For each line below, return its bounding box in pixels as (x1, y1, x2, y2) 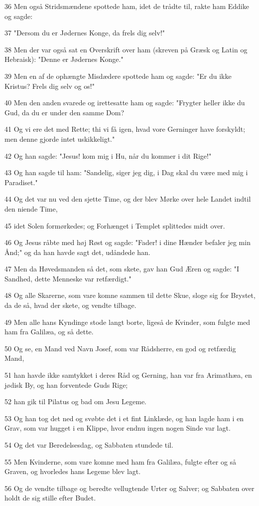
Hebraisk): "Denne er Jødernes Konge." (4, 54, 124, 64)
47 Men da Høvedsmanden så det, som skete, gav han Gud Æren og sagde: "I (4, 263, 240, 274)
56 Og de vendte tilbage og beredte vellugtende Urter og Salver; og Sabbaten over (4, 483, 255, 493)
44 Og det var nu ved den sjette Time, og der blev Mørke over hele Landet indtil (4, 194, 251, 204)
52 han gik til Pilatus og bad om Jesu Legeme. (4, 396, 146, 407)
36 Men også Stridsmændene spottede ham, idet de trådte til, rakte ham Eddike (4, 1, 249, 11)
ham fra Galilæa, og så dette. (4, 326, 94, 337)
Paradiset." (4, 177, 38, 187)
